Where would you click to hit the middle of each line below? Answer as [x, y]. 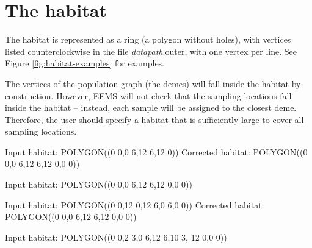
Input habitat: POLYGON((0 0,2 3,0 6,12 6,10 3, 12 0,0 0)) [116, 237]
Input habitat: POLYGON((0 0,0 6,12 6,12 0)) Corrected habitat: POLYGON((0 [156, 151]
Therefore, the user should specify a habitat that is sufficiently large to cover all [154, 119]
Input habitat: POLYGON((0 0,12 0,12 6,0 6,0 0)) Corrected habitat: [135, 204]
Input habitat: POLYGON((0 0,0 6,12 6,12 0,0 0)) [99, 184]
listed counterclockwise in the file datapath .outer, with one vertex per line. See [151, 51]
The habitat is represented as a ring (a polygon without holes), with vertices [148, 39]
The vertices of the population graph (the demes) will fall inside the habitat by [153, 83]
